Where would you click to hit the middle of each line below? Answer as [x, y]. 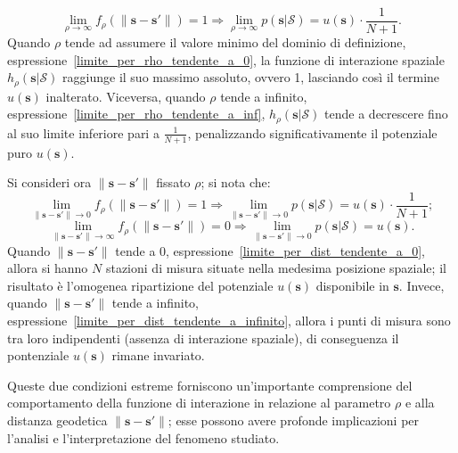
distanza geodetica [57, 420]
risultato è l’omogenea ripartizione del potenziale [140, 285]
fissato [173, 182]
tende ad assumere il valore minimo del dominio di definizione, [235, 42]
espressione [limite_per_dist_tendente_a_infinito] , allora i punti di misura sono [229, 321]
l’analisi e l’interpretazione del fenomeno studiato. [143, 437]
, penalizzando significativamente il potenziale [312, 132]
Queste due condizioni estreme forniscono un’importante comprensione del [210, 385]
